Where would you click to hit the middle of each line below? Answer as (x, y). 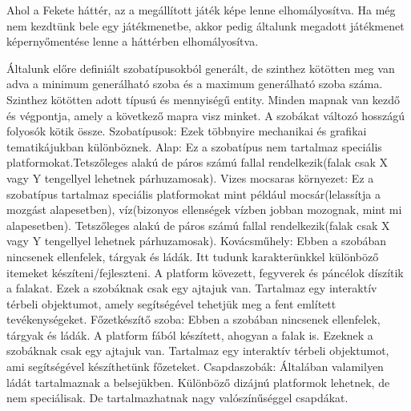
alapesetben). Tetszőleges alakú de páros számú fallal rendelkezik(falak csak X (198, 225)
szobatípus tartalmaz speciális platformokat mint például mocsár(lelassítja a (193, 193)
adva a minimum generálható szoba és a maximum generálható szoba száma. (195, 84)
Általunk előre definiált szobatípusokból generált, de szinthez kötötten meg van (201, 68)
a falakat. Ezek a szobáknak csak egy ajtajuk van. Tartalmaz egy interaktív (192, 288)
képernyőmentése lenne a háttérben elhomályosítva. (133, 41)
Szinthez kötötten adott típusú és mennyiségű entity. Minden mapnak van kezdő (203, 99)
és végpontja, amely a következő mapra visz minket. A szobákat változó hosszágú (205, 115)
